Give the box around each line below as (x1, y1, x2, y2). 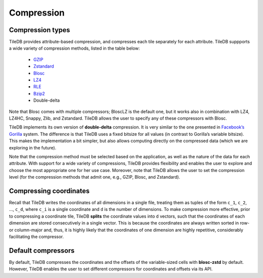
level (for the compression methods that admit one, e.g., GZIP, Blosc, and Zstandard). (9, 174, 180, 180)
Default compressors (9, 246, 75, 255)
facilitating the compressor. (9, 234, 64, 240)
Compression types (9, 26, 70, 34)
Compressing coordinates (9, 186, 90, 195)
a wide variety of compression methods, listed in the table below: (9, 45, 140, 51)
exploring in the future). (9, 145, 56, 150)
